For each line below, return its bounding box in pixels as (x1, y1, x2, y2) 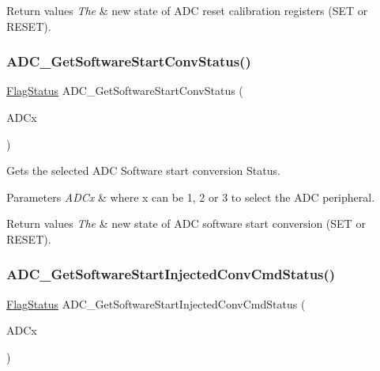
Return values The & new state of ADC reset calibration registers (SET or (6, 2, 368, 18)
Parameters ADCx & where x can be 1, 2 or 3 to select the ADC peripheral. (6, 188, 375, 205)
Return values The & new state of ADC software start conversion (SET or (6, 215, 366, 232)
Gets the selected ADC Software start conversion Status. (6, 162, 280, 179)
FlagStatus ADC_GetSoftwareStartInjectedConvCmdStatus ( (6, 295, 306, 312)
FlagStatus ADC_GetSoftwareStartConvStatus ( (6, 82, 243, 99)
